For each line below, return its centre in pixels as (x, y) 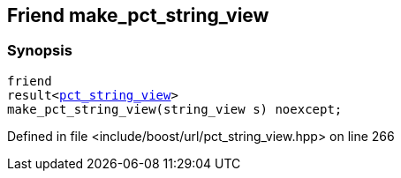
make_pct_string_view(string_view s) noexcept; (175, 109)
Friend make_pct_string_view (138, 15)
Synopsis (40, 51)
